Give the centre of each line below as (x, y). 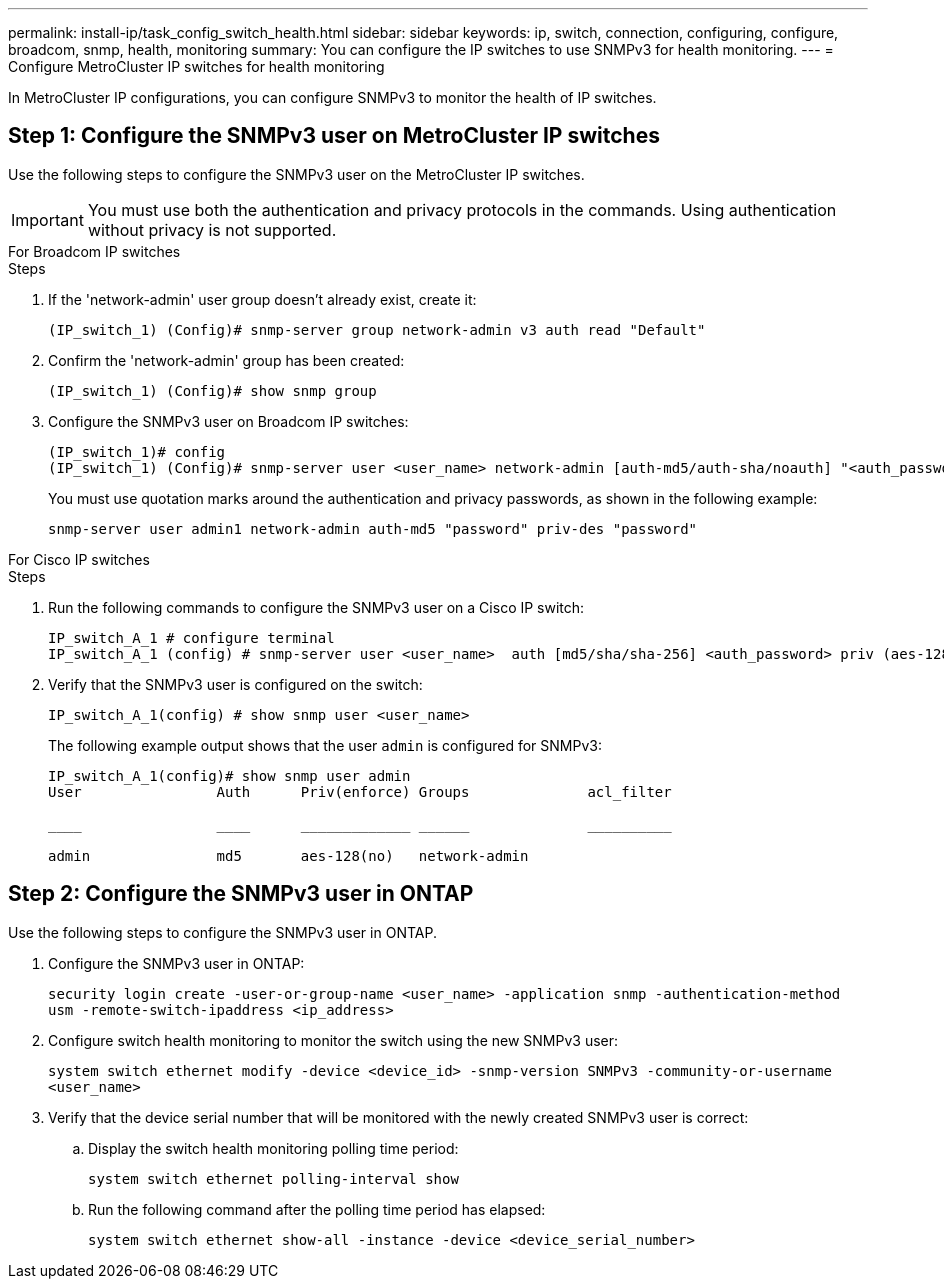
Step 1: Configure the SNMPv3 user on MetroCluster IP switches (334, 136)
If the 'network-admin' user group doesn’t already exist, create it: (262, 299)
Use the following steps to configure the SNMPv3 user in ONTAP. (222, 932)
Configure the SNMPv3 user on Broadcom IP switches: (228, 421)
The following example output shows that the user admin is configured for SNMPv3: (325, 745)
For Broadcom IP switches (94, 251)
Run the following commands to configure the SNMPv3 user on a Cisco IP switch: (316, 607)
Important (47, 219)
